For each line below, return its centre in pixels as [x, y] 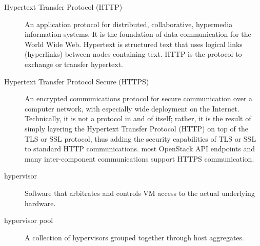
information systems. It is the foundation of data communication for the [138, 34]
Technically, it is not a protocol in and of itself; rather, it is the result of [138, 118]
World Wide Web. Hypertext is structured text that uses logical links [134, 44]
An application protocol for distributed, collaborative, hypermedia [129, 24]
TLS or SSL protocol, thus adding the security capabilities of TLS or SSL [141, 138]
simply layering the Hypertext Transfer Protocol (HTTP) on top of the [136, 128]
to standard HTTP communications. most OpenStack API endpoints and [140, 149]
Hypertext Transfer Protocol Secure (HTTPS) [77, 81]
